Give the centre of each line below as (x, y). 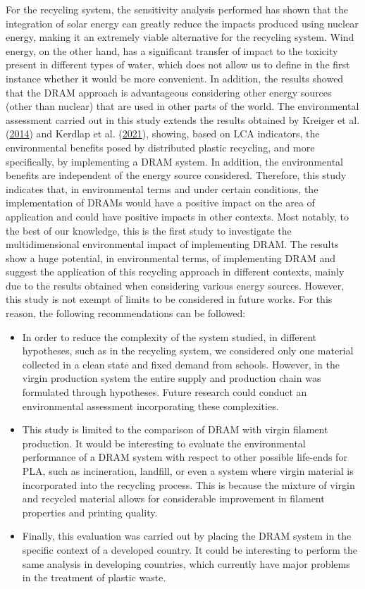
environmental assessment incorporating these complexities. (150, 405)
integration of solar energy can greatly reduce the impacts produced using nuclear (182, 23)
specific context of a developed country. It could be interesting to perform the (190, 549)
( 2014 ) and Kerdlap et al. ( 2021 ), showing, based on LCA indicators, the (163, 134)
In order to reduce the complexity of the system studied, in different (169, 336)
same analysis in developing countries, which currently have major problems (186, 563)
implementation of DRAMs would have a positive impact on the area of (160, 203)
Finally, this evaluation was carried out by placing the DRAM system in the (187, 536)
